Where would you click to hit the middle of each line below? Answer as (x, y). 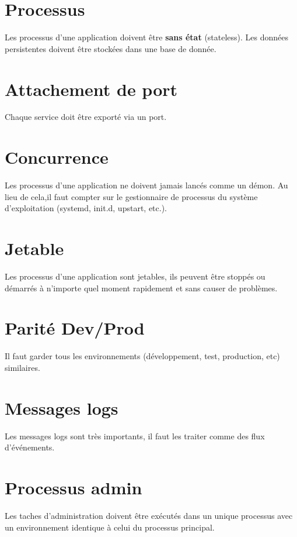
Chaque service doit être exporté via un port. (86, 117)
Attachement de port (91, 89)
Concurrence (57, 157)
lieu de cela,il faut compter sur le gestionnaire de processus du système (131, 196)
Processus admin (74, 488)
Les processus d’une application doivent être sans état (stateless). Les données (147, 37)
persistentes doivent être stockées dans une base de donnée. (111, 48)
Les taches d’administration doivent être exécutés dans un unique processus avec (149, 515)
